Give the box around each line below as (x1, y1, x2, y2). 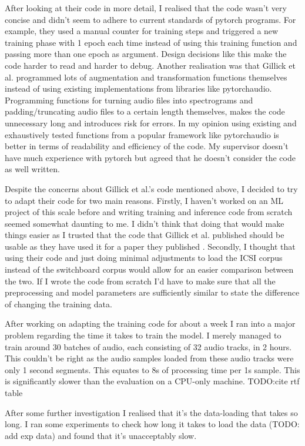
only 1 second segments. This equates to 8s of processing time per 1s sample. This (5, 363, 300, 375)
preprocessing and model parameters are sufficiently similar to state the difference (5, 286, 300, 299)
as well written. (5, 163, 60, 175)
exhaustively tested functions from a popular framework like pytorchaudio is (5, 128, 279, 140)
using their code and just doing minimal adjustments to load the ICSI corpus (5, 251, 283, 264)
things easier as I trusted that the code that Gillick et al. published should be (5, 229, 284, 241)
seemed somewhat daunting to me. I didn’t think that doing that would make (5, 217, 284, 229)
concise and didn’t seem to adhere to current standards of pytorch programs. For (5, 13, 296, 25)
